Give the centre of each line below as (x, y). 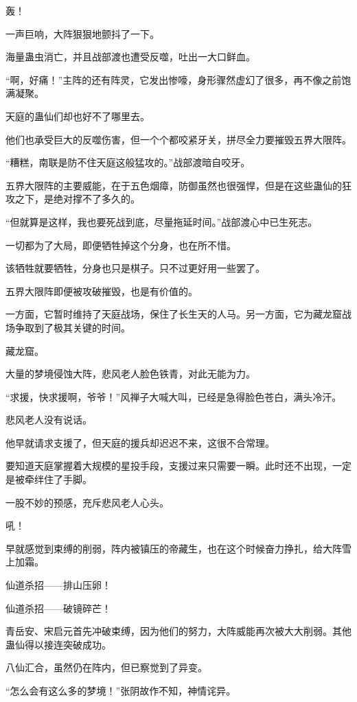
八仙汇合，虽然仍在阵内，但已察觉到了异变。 (106, 667)
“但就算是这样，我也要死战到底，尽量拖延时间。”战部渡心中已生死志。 (162, 221)
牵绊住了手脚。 (58, 479)
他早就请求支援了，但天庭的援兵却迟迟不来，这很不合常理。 (140, 442)
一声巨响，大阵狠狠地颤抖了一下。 (82, 33)
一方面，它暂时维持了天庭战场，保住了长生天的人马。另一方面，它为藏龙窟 (174, 314)
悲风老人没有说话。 (49, 420)
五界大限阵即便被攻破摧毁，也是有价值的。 (102, 291)
